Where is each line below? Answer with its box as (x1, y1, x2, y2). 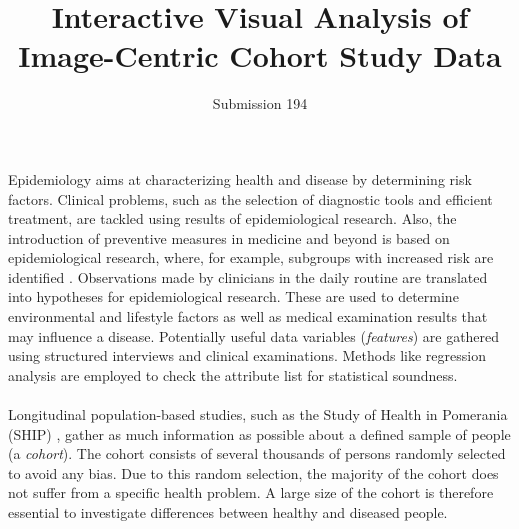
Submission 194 (212, 93, 308, 114)
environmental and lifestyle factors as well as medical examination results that (8, 306, 488, 327)
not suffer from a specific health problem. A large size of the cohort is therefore (8, 482, 494, 503)
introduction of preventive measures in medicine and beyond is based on (8, 227, 450, 248)
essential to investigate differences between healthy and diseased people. (8, 502, 448, 522)
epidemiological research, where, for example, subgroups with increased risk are (8, 247, 494, 268)
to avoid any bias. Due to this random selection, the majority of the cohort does (8, 462, 499, 483)
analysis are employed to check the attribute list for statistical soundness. (8, 364, 458, 385)
